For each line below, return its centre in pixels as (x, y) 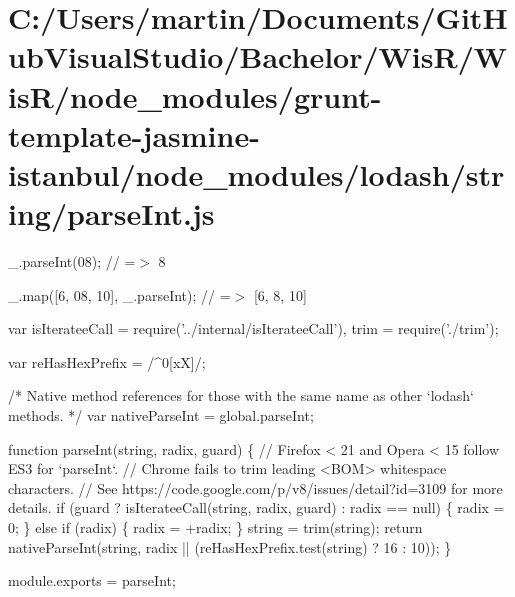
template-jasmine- (134, 134)
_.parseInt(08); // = (72, 261)
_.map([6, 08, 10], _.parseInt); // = (119, 294)
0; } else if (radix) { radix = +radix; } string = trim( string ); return (215, 527)
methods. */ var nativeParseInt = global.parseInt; (161, 415)
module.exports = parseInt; (92, 580)
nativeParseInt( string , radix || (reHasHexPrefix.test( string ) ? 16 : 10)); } (230, 546)
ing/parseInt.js (111, 213)
